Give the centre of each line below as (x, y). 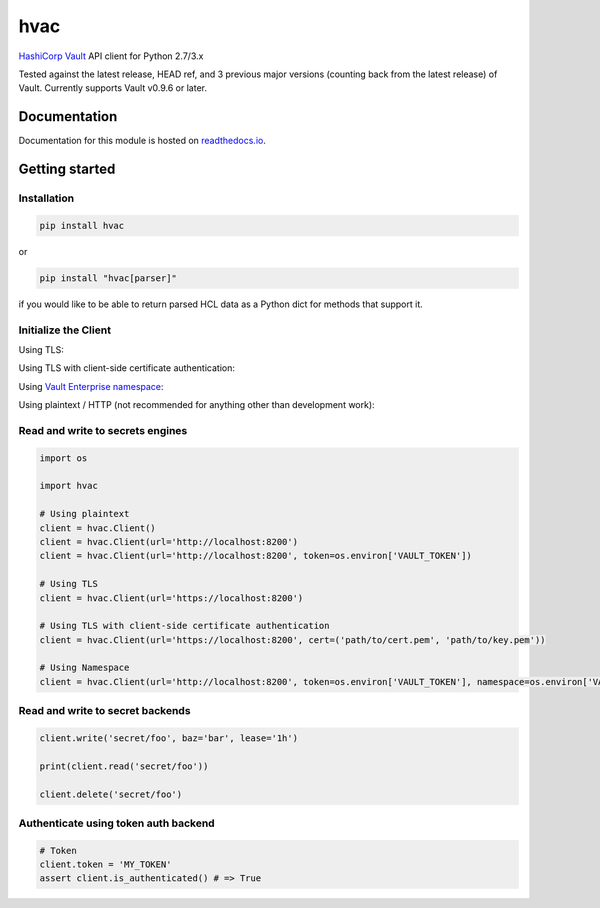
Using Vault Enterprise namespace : (91, 386)
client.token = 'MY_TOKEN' (105, 864)
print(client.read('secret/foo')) (124, 766)
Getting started (67, 169)
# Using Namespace (84, 668)
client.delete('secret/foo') (111, 794)
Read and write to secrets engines (103, 430)
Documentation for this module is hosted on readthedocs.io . (142, 141)
